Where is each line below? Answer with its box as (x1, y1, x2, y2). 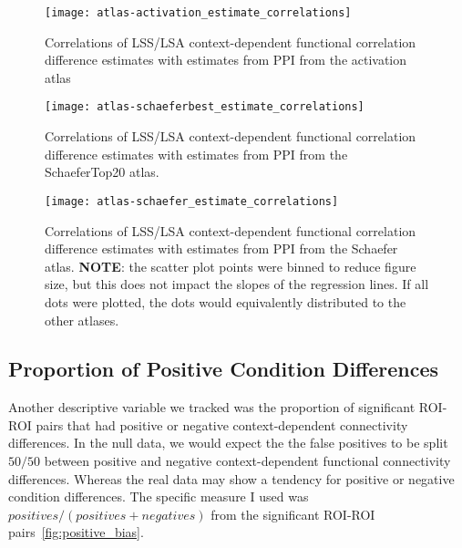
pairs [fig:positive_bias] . (8, 522, 144, 542)
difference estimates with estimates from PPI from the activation (45, 50, 407, 69)
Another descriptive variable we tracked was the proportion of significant (8, 398, 416, 417)
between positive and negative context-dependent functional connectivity (44, 451, 451, 470)
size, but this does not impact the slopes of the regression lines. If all (45, 274, 429, 294)
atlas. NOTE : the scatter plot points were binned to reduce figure (45, 256, 416, 275)
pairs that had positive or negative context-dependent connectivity (36, 415, 408, 434)
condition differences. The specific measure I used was (8, 487, 309, 506)
